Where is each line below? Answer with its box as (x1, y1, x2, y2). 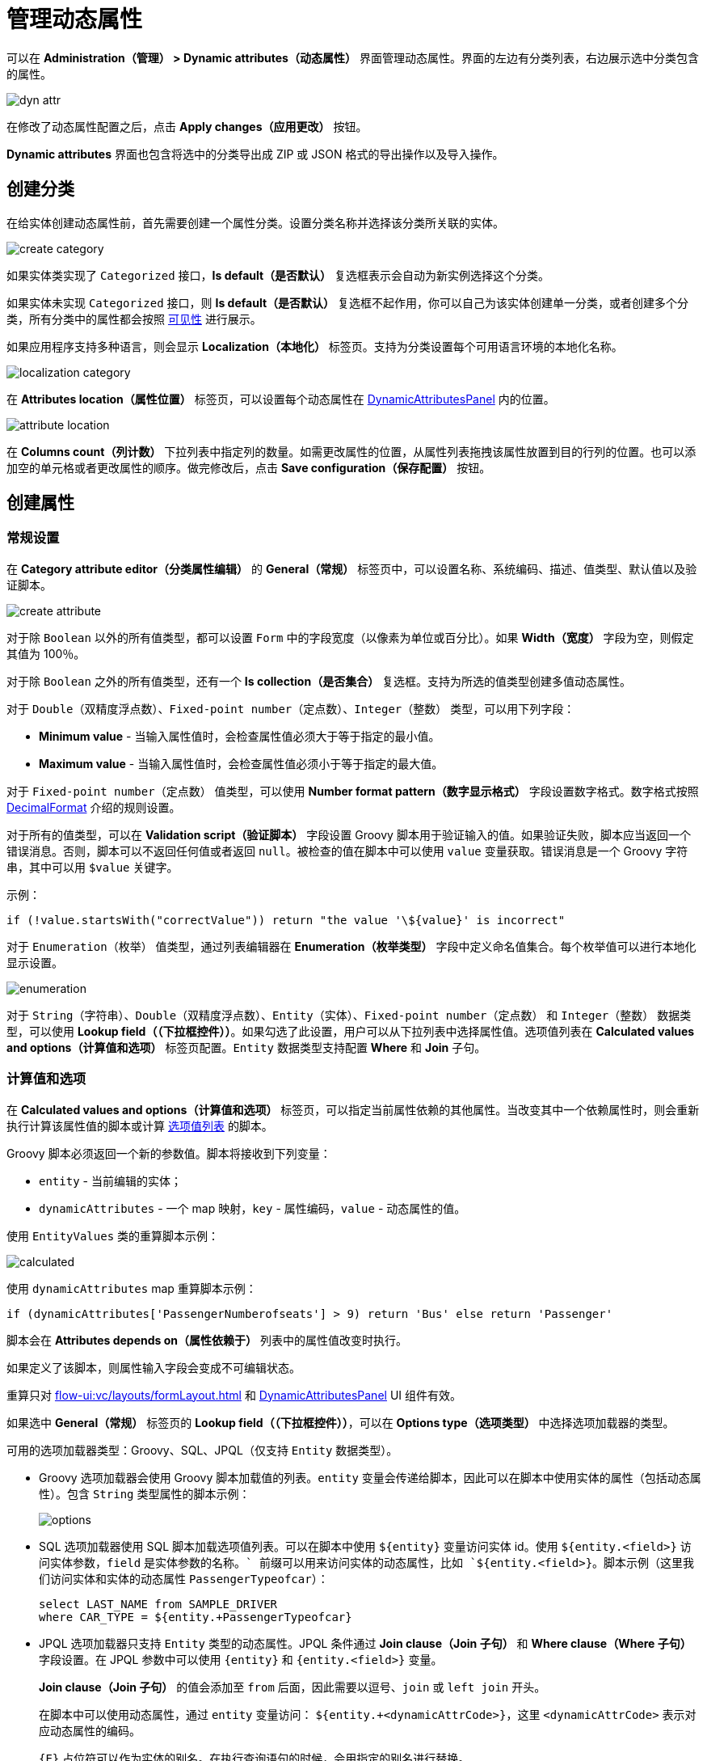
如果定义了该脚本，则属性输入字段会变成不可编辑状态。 (6, 1360, 301, 1375)
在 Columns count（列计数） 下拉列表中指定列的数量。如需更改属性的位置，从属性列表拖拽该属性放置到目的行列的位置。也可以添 (6, 444, 696, 458)
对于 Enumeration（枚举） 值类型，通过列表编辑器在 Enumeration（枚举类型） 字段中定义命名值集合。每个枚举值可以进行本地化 (6, 939, 696, 953)
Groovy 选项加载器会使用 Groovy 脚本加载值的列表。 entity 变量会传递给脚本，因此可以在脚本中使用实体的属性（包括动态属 (39, 1470, 701, 1484)
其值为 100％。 (6, 646, 86, 661)
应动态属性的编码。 (39, 1723, 141, 1738)
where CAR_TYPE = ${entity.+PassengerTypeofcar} (39, 1610, 352, 1624)
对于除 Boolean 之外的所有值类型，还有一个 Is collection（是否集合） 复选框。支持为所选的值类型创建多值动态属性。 (6, 674, 632, 688)
